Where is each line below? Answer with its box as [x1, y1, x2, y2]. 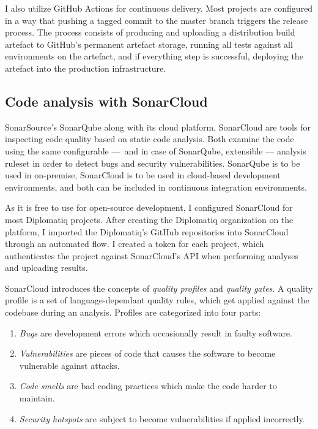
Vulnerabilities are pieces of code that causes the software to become [19, 347, 276, 360]
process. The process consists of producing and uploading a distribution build [5, 26, 295, 39]
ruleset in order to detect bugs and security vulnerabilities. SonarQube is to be [5, 156, 300, 169]
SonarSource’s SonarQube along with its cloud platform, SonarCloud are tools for [5, 120, 311, 133]
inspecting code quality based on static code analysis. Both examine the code [5, 132, 294, 145]
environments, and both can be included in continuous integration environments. [5, 180, 307, 193]
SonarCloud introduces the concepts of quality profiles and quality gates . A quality [5, 281, 313, 294]
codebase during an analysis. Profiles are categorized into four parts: [5, 306, 261, 319]
